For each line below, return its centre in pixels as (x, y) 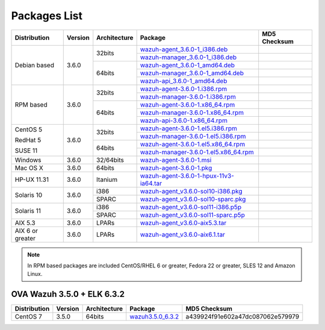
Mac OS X (29, 167)
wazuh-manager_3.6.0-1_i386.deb (188, 57)
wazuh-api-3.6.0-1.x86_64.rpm (184, 120)
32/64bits (110, 160)
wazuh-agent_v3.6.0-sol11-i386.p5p (191, 207)
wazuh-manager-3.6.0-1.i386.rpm (188, 96)
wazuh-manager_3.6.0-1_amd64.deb (192, 73)
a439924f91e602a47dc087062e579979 (243, 317)
